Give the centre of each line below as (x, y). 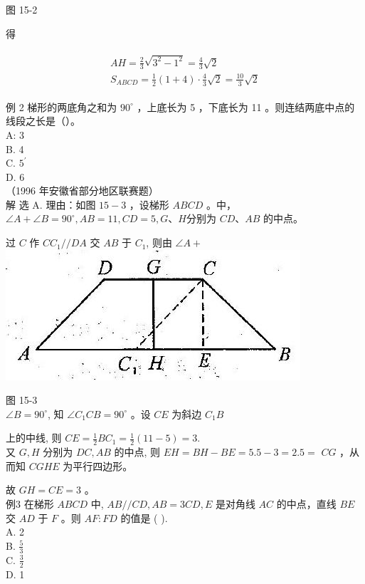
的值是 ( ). (144, 517)
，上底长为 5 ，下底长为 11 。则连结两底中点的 (246, 106)
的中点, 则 (137, 452)
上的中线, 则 (34, 438)
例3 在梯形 (30, 504)
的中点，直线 (306, 504)
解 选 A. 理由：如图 (51, 204)
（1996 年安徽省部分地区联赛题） (82, 191)
